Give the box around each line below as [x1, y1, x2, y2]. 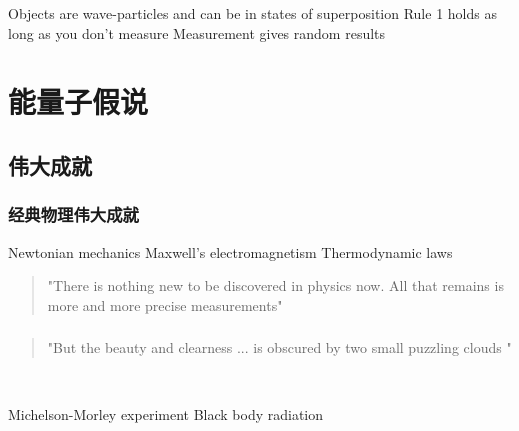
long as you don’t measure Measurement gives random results [8, 22, 386, 43]
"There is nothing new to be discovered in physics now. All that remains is [47, 275, 504, 296]
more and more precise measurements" [47, 294, 283, 315]
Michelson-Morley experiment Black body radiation [8, 404, 324, 425]
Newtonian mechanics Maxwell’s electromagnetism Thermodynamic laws [8, 241, 453, 262]
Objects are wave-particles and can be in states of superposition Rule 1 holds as [8, 3, 497, 23]
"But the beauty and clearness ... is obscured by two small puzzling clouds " [47, 337, 512, 358]
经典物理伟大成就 [8, 202, 139, 227]
